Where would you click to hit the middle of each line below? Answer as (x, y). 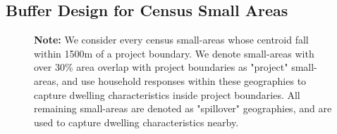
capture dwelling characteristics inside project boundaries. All (167, 94)
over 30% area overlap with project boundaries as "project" (161, 67)
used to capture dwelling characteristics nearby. (136, 122)
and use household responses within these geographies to (184, 80)
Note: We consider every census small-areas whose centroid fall (171, 40)
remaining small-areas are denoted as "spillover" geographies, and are (183, 108)
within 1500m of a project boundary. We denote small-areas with (174, 53)
